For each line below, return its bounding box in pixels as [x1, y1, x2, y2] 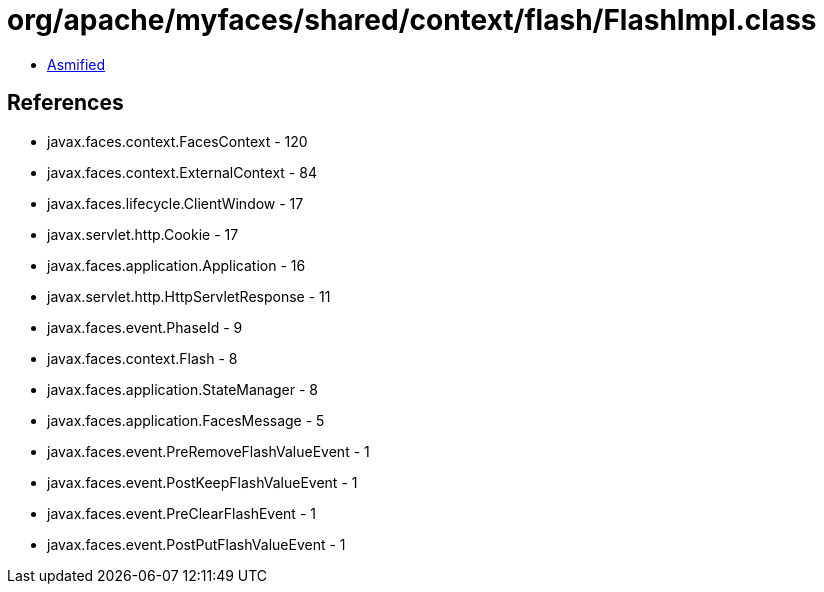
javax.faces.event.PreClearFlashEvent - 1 [47, 504, 316, 522]
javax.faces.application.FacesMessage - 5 [47, 411, 325, 429]
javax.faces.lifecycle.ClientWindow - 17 [47, 194, 304, 212]
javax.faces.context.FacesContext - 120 [47, 132, 308, 150]
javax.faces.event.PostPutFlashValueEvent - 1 [47, 535, 346, 553]
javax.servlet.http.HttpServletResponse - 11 [47, 287, 331, 305]
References [7, 90, 124, 116]
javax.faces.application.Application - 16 [47, 256, 306, 274]
